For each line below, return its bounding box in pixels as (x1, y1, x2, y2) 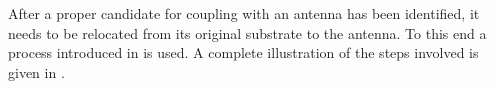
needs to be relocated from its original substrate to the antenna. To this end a (8, 22, 487, 43)
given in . (8, 61, 65, 82)
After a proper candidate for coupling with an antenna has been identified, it (8, 3, 480, 23)
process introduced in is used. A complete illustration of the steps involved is (8, 42, 479, 63)
